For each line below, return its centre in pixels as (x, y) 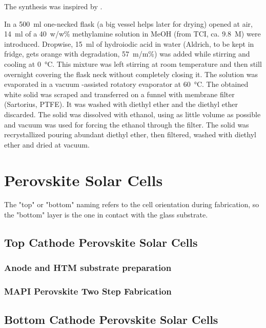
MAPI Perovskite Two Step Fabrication (88, 291)
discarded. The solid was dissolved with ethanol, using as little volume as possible (132, 114)
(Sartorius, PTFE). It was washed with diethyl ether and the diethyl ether (121, 104)
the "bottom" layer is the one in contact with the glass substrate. (106, 215)
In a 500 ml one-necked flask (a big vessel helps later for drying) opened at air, (129, 23)
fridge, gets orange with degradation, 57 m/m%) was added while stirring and (127, 54)
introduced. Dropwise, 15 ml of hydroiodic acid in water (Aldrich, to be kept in (129, 43)
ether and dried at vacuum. (47, 144)
